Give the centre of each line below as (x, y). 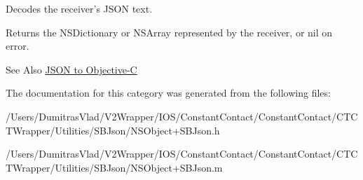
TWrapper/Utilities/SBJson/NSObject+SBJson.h (113, 130)
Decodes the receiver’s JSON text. (79, 8)
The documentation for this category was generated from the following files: (168, 93)
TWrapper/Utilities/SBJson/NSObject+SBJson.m (114, 167)
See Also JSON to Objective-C (71, 69)
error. (18, 46)
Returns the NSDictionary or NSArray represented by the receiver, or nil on (169, 32)
